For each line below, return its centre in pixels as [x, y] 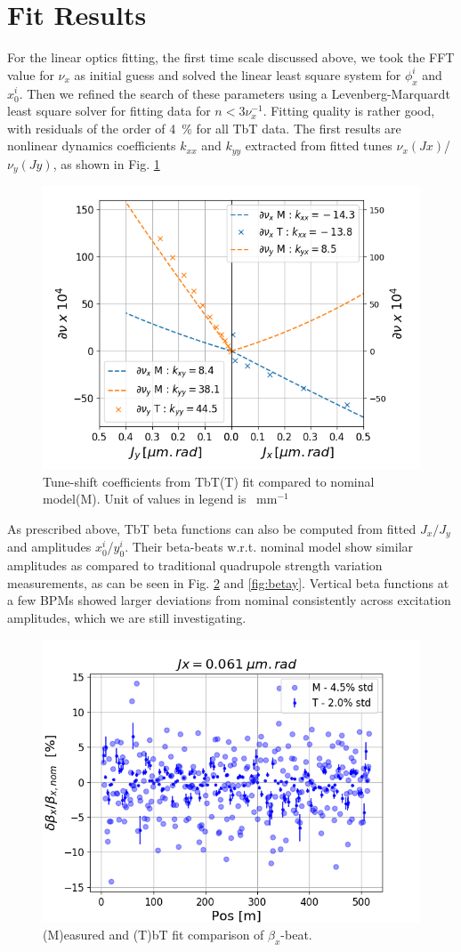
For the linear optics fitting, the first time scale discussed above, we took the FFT [231, 57]
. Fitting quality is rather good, [349, 111]
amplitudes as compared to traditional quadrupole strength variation [195, 565]
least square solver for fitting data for [109, 111]
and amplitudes [49, 547]
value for [31, 74]
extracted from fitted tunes [319, 145]
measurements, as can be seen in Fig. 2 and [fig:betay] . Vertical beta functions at [228, 582]
